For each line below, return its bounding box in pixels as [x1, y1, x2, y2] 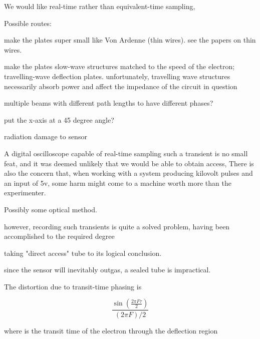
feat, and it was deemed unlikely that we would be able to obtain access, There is [4, 158, 254, 168]
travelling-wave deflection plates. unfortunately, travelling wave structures [4, 71, 230, 81]
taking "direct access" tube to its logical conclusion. [4, 247, 162, 258]
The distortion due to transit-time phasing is [4, 281, 142, 291]
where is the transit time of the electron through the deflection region [4, 325, 218, 335]
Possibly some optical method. [4, 204, 97, 214]
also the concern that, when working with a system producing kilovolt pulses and [4, 168, 253, 178]
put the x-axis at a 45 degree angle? [4, 114, 114, 125]
